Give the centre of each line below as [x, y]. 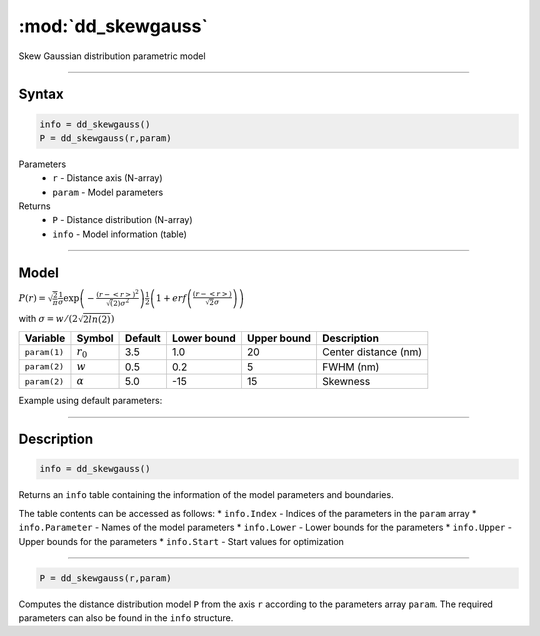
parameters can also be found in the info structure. [126, 617]
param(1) [44, 351]
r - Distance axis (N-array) [108, 178]
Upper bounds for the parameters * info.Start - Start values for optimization [181, 541]
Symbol [95, 338]
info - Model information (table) [119, 234]
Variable [45, 338]
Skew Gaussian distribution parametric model [112, 56]
